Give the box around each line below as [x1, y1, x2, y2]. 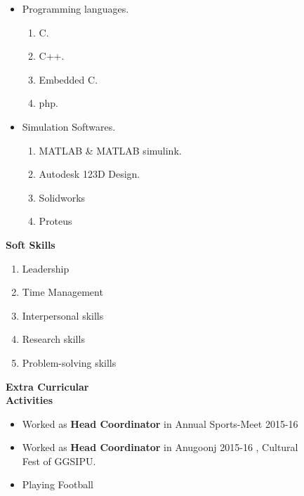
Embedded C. [39, 72, 98, 86]
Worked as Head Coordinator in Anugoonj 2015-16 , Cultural [22, 440, 298, 455]
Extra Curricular [6, 379, 89, 393]
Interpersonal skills [22, 308, 104, 322]
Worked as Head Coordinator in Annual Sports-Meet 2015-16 [22, 416, 298, 431]
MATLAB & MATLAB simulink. [39, 143, 182, 157]
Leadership [22, 261, 70, 275]
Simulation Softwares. [22, 119, 116, 133]
